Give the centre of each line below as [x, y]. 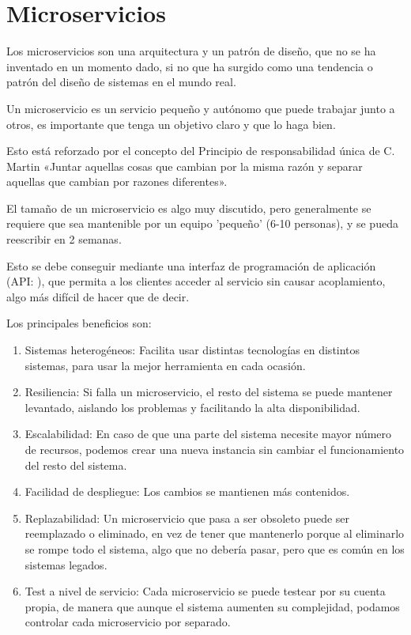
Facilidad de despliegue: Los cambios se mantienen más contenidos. [187, 491]
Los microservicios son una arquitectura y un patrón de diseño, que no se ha [191, 51]
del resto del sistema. [76, 465]
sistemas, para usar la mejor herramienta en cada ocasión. [165, 365]
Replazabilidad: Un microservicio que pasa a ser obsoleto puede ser [187, 518]
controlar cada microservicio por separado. [128, 622]
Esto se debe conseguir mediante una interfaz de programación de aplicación [191, 265]
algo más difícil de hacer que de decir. [98, 296]
